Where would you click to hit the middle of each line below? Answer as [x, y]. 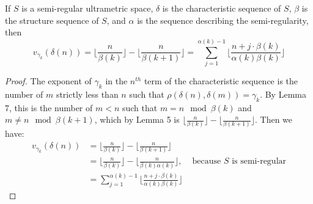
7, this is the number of [49, 107]
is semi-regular [259, 162]
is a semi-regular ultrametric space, [87, 8]
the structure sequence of [52, 20]
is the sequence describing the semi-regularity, [223, 20]
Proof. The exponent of [48, 80]
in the [116, 80]
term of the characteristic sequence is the [221, 80]
